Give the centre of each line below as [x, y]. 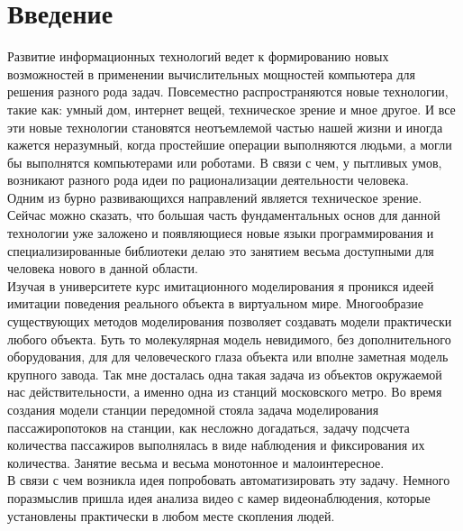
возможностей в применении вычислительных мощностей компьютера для [212, 73]
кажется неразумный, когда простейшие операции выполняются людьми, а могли [230, 145]
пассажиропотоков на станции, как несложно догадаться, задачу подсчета [209, 427]
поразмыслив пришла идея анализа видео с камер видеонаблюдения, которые [219, 497]
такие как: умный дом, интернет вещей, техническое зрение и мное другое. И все [231, 109]
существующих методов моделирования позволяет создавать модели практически [230, 321]
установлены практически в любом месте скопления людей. [171, 515]
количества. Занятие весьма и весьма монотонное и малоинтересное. [196, 462]
